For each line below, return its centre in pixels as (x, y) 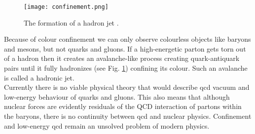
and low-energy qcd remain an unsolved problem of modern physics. (107, 125)
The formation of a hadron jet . (71, 22)
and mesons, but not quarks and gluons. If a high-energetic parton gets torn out (125, 48)
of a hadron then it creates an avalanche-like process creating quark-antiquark (122, 58)
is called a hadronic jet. (39, 77)
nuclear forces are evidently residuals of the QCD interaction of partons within (123, 106)
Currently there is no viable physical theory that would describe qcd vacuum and (127, 87)
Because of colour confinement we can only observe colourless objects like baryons (127, 39)
